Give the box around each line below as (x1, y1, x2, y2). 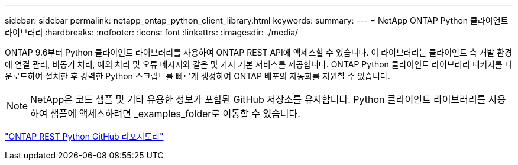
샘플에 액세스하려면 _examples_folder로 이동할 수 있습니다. (50, 108, 300, 119)
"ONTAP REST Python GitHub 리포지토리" (5, 131, 164, 141)
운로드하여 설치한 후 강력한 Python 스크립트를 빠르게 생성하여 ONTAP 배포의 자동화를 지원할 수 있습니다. (5, 71, 390, 81)
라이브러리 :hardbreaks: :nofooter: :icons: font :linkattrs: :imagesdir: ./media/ (5, 27, 299, 37)
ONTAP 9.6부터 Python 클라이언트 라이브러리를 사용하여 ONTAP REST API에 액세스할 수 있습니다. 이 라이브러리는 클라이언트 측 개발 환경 (5, 47, 513, 57)
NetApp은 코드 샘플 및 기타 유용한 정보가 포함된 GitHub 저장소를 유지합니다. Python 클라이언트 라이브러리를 (30, 93, 486, 105)
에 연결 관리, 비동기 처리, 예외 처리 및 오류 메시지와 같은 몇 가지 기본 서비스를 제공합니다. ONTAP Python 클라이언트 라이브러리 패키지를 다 (5, 59, 513, 69)
